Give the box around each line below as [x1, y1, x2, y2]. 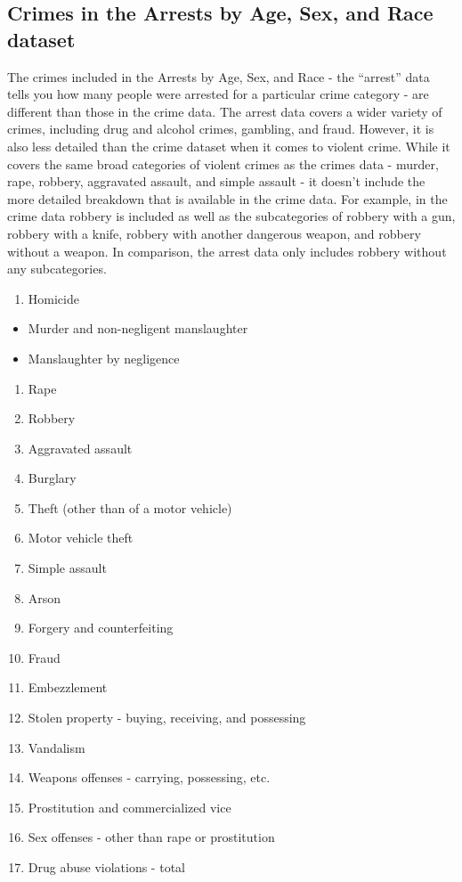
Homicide [28, 289, 79, 307]
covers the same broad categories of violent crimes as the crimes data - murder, [7, 154, 439, 173]
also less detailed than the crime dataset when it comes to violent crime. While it [7, 136, 450, 155]
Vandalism [28, 738, 85, 756]
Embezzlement [28, 678, 108, 697]
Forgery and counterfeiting [28, 618, 174, 637]
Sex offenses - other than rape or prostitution [28, 828, 275, 846]
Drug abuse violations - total [28, 858, 185, 876]
